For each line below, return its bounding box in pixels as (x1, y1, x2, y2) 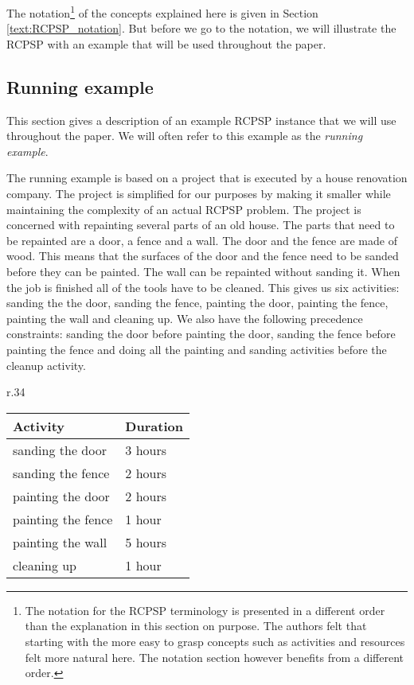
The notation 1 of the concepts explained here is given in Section (6, 2, 318, 21)
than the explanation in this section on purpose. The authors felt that (25, 617, 367, 634)
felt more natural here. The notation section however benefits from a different (25, 648, 404, 665)
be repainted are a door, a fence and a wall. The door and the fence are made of (6, 232, 397, 248)
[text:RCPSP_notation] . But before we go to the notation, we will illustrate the (6, 20, 396, 37)
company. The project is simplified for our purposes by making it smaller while (6, 185, 391, 202)
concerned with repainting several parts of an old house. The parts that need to (6, 216, 395, 233)
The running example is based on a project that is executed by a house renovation (6, 169, 408, 186)
